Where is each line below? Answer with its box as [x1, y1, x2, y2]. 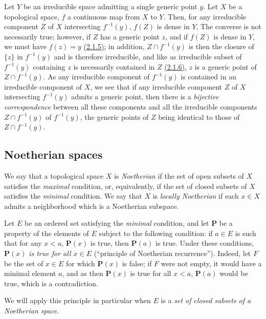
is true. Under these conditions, [156, 238, 254, 248]
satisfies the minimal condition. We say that [4, 190, 142, 201]
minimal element [4, 268, 56, 279]
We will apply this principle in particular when [4, 295, 151, 306]
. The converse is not [196, 21, 261, 32]
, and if [165, 31, 188, 41]
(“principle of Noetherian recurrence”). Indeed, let [94, 248, 251, 259]
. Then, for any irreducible [163, 11, 247, 22]
